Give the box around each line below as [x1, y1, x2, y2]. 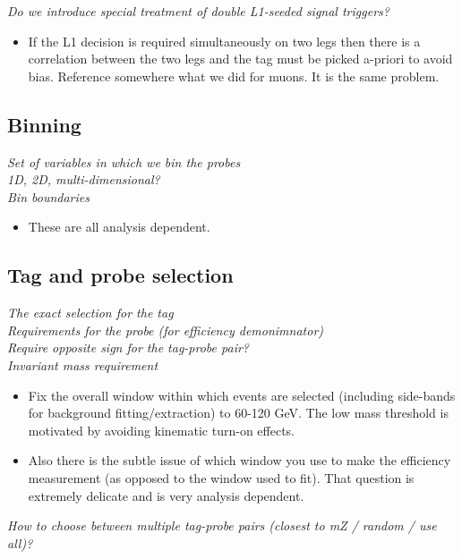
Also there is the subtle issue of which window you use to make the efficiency [28, 451, 451, 470]
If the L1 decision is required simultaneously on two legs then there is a [28, 31, 421, 50]
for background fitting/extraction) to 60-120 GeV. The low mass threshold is [28, 403, 449, 422]
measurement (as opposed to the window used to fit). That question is [28, 468, 415, 487]
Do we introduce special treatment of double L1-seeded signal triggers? [7, 2, 389, 20]
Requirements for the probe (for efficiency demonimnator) [7, 320, 324, 339]
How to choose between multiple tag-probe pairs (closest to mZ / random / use [7, 516, 437, 535]
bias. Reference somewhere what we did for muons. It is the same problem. [28, 66, 440, 85]
